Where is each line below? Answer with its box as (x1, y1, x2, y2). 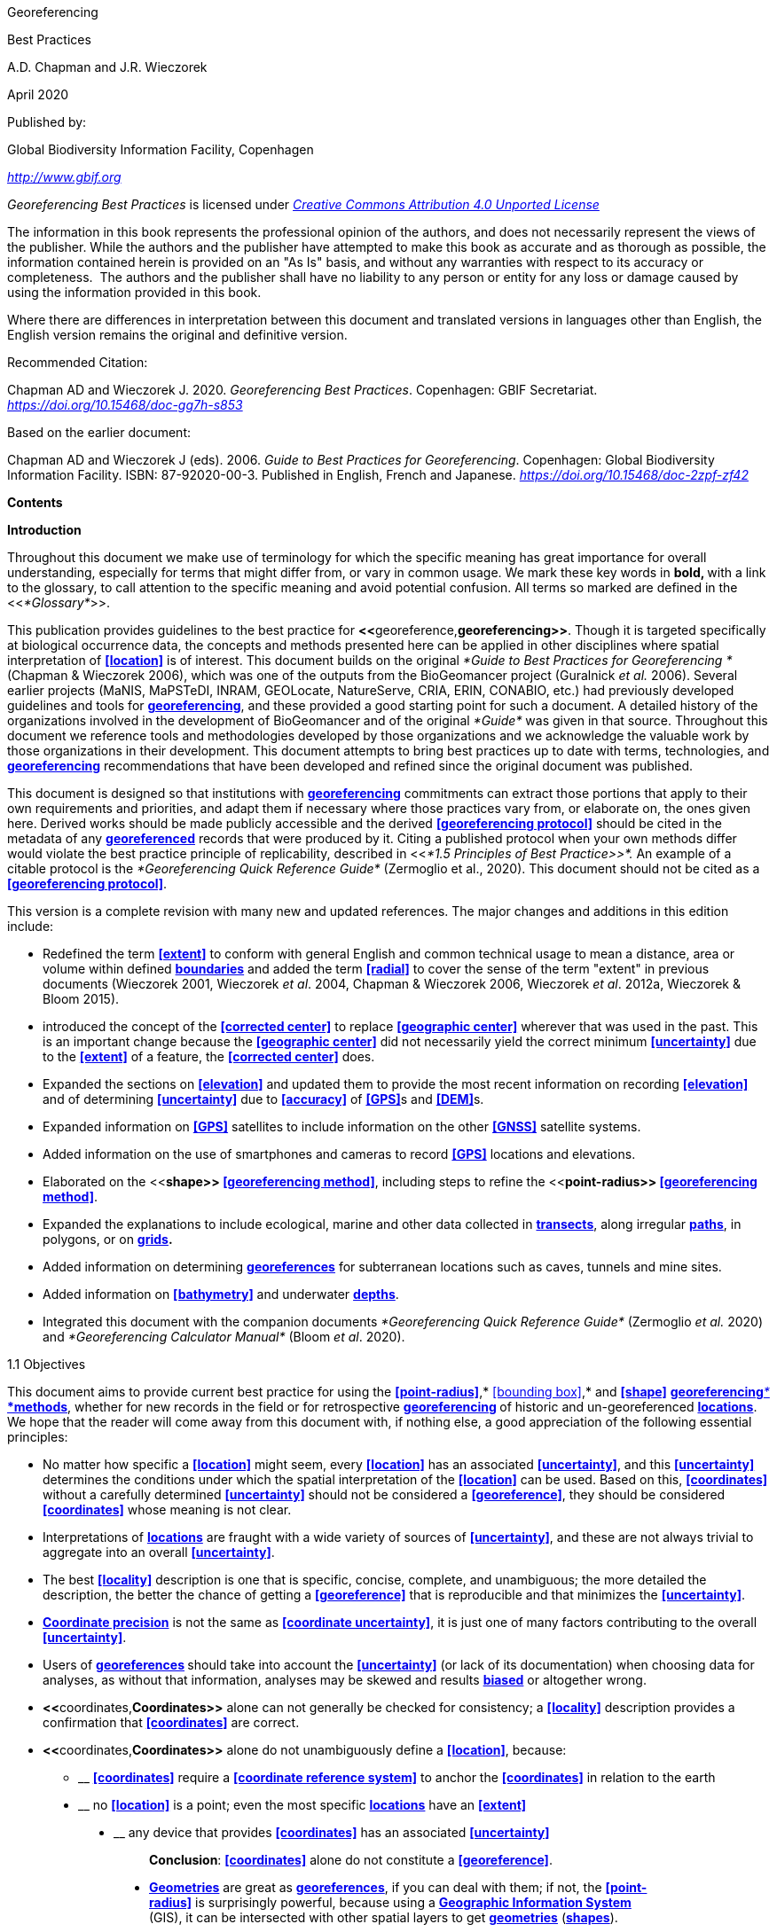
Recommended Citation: (7, 355, 148, 370)
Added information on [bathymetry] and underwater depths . (43, 1287, 399, 1302)
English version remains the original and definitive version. (7, 327, 348, 342)
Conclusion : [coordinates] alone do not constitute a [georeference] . (149, 1852, 553, 1867)
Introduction (7, 522, 82, 537)
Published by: (7, 114, 87, 129)
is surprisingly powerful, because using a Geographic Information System (195, 1895, 632, 1910)
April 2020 (7, 87, 69, 102)
